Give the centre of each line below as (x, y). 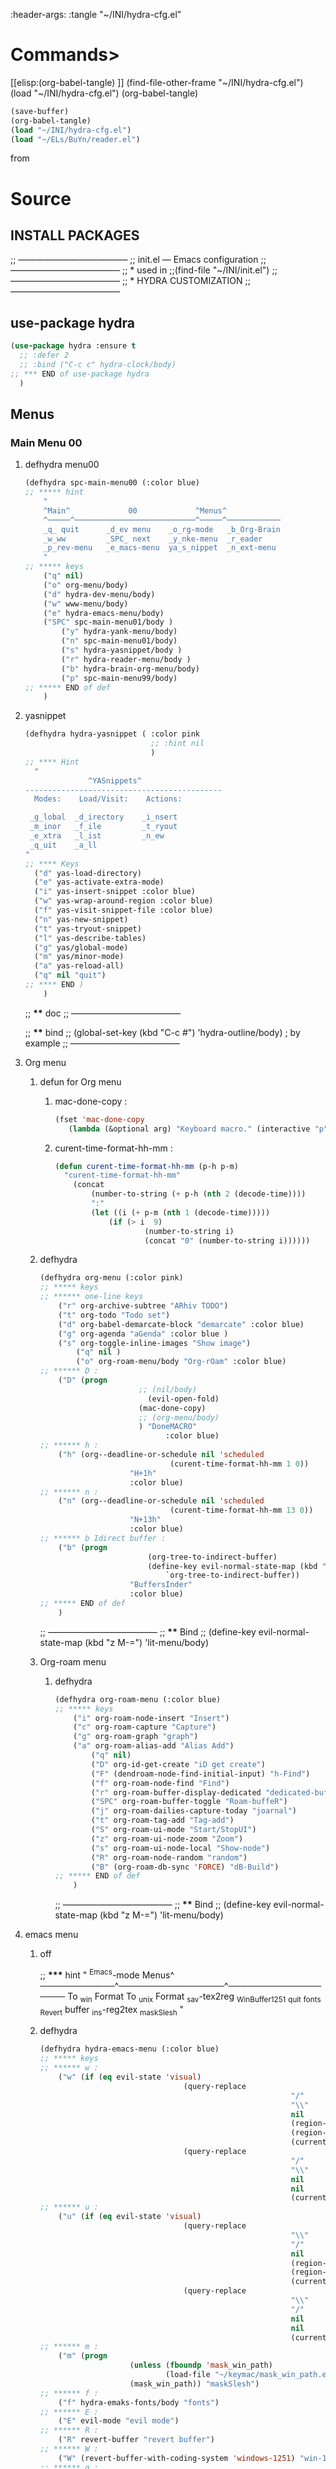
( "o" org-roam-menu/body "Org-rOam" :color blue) (181, 1362)
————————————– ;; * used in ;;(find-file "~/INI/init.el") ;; (144, 270)
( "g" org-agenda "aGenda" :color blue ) (143, 1334)
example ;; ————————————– (102, 1043)
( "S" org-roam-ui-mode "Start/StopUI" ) (173, 1830)
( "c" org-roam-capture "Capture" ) (145, 1727)
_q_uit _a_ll (63, 845)
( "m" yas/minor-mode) (79, 957)
